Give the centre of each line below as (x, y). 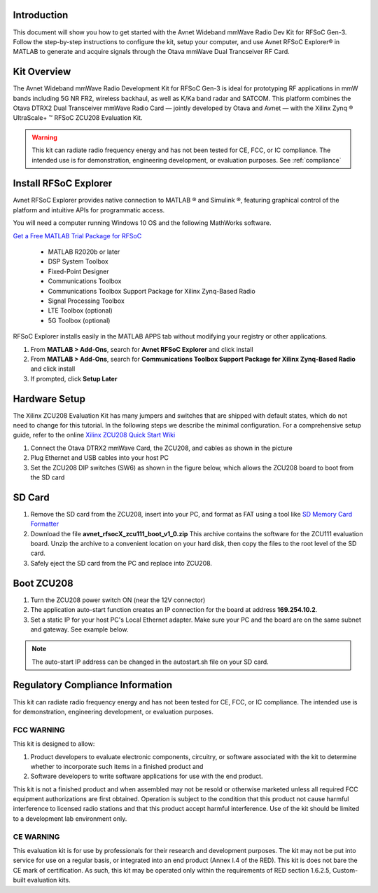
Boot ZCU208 (43, 583)
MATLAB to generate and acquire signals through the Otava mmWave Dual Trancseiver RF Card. (151, 52)
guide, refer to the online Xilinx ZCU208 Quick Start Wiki (94, 435)
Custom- (345, 870)
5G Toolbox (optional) (79, 320)
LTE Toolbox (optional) (80, 311)
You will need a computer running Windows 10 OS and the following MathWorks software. (142, 223)
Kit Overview (42, 72)
